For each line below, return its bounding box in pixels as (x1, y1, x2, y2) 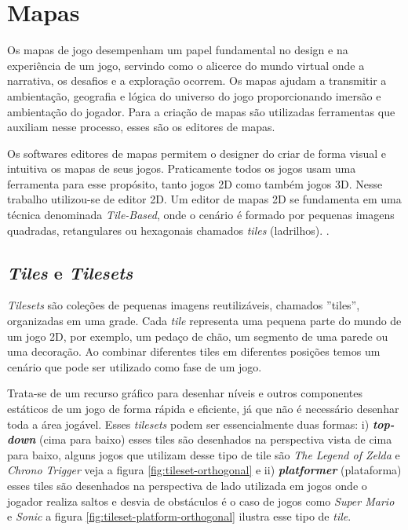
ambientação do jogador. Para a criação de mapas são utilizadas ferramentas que (7, 103, 395, 119)
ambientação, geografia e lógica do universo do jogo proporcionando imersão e (7, 87, 381, 104)
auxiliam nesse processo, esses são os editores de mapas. (7, 119, 275, 135)
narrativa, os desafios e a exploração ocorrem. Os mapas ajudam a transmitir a (7, 72, 387, 89)
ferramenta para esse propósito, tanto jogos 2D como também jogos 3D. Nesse (7, 175, 383, 192)
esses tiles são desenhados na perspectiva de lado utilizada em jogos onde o (7, 477, 367, 493)
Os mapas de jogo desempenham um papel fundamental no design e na (7, 42, 348, 58)
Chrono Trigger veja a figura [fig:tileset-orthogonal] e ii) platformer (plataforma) (7, 462, 402, 478)
